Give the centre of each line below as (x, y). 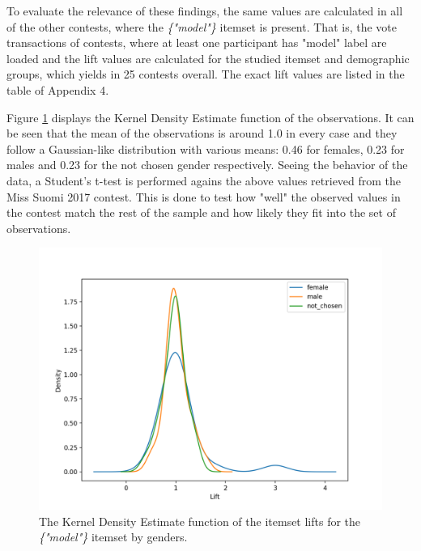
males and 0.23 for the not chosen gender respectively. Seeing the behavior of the (207, 165)
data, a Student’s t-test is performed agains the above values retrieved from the (204, 180)
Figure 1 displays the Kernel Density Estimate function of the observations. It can (210, 117)
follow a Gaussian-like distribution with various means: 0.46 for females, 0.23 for (206, 148)
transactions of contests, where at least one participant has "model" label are (197, 42)
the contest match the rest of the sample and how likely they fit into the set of (201, 212)
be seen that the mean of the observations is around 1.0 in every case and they (202, 133)
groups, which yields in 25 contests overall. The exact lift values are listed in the (206, 74)
